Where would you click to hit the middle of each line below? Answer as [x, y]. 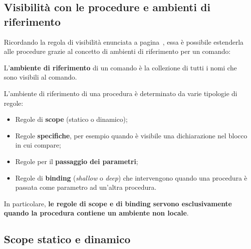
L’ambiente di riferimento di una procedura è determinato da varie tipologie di [121, 93]
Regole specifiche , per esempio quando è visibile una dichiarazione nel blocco [131, 135]
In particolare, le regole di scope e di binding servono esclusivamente [118, 203]
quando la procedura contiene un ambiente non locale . [96, 213]
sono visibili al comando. [40, 77]
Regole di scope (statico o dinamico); [71, 119]
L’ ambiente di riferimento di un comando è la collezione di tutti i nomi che [120, 67]
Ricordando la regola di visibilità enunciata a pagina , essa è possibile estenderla [124, 41]
